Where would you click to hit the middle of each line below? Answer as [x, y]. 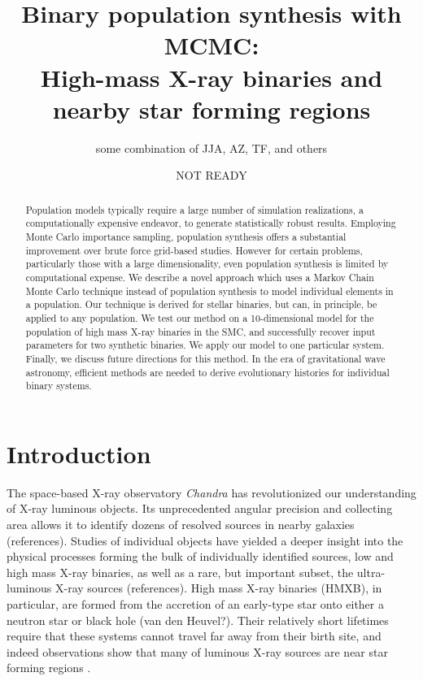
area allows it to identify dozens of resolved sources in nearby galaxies [181, 524]
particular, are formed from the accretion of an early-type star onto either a [195, 603]
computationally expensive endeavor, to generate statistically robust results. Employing [211, 223]
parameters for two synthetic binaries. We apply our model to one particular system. [205, 345]
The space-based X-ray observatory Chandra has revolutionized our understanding [211, 492]
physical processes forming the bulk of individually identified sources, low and [200, 556]
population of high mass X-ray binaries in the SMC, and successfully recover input [201, 331]
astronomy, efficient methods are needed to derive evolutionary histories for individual [207, 372]
